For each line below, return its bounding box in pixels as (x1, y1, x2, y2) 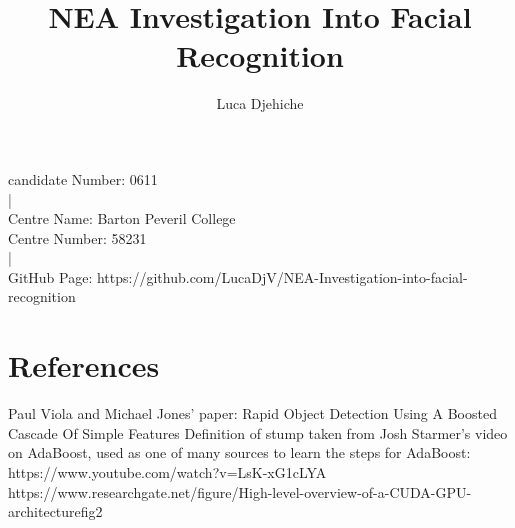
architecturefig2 (8, 501, 103, 522)
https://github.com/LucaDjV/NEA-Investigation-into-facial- (96, 266, 468, 287)
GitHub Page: (8, 266, 93, 287)
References (8, 345, 160, 386)
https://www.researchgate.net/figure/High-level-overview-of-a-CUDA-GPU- (8, 481, 472, 502)
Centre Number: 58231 (8, 227, 147, 248)
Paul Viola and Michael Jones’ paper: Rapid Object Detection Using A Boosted (8, 403, 497, 424)
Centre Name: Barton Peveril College (8, 208, 236, 229)
